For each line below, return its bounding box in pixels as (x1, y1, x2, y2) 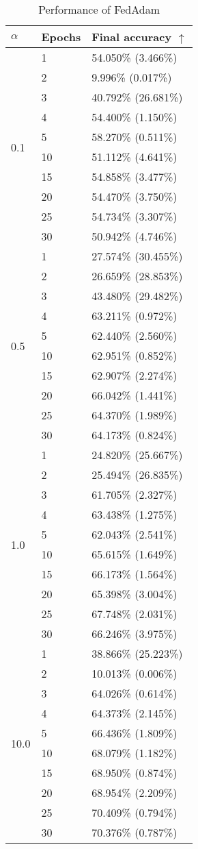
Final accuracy (91, 29, 172, 45)
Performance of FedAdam (38, 1, 160, 17)
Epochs (41, 29, 81, 45)
